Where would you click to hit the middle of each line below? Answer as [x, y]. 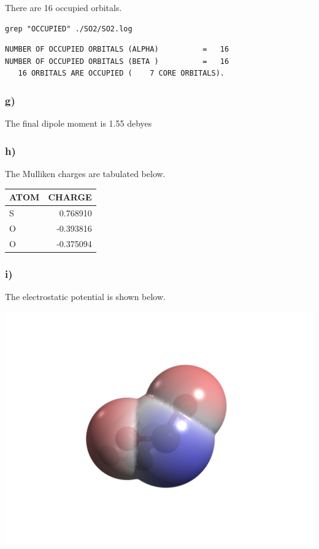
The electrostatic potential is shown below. [85, 296]
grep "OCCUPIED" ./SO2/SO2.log [69, 29]
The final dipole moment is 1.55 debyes [79, 123]
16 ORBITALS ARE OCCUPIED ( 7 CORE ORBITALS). [121, 73]
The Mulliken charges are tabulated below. [85, 173]
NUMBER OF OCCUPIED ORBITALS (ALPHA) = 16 [117, 49]
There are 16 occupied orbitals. [63, 7]
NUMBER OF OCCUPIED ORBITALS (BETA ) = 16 [117, 61]
